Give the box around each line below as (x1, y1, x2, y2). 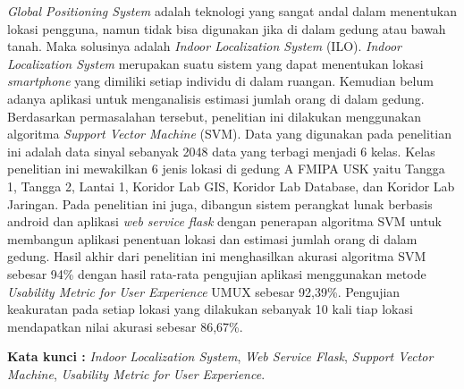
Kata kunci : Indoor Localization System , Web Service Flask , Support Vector (7, 347, 434, 366)
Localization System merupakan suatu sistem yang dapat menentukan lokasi (7, 54, 424, 72)
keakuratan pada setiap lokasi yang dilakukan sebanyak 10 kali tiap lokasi (7, 300, 413, 318)
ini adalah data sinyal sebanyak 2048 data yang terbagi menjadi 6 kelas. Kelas (7, 141, 435, 160)
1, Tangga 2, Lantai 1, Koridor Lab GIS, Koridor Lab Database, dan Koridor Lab (7, 176, 455, 195)
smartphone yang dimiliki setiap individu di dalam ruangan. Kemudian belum (7, 72, 434, 90)
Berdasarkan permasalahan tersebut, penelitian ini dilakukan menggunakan (7, 106, 422, 125)
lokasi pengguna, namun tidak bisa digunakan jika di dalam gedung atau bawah (7, 19, 446, 38)
